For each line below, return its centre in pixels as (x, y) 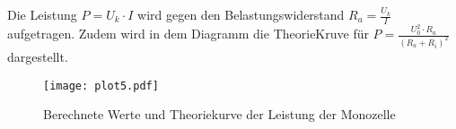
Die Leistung (42, 14)
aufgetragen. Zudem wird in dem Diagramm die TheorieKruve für (188, 34)
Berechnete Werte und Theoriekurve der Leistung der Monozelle (219, 114)
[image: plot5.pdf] (101, 86)
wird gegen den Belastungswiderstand (241, 14)
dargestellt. (38, 56)
